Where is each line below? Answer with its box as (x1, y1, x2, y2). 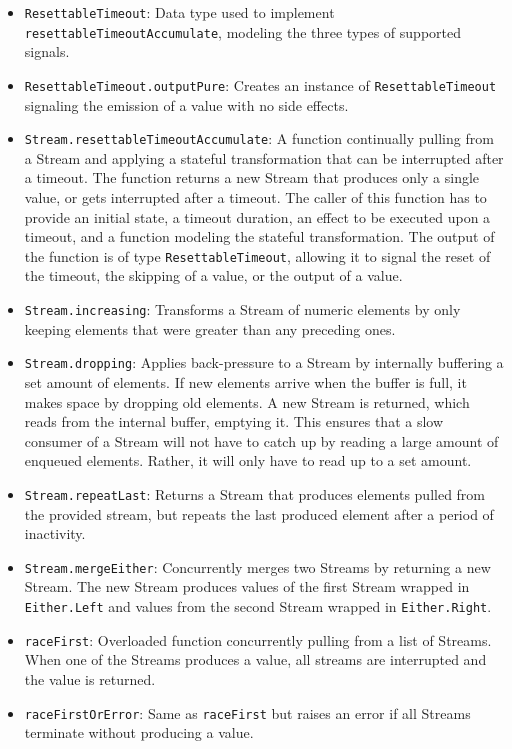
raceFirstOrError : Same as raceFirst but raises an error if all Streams (24, 702, 471, 723)
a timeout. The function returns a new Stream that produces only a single (24, 167, 480, 188)
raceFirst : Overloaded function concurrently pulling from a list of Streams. (24, 629, 492, 650)
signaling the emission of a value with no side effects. (24, 94, 349, 115)
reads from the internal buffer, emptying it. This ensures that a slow (24, 411, 444, 432)
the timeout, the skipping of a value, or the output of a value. (24, 265, 403, 286)
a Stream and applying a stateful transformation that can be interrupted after (24, 147, 504, 168)
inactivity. (24, 523, 86, 544)
